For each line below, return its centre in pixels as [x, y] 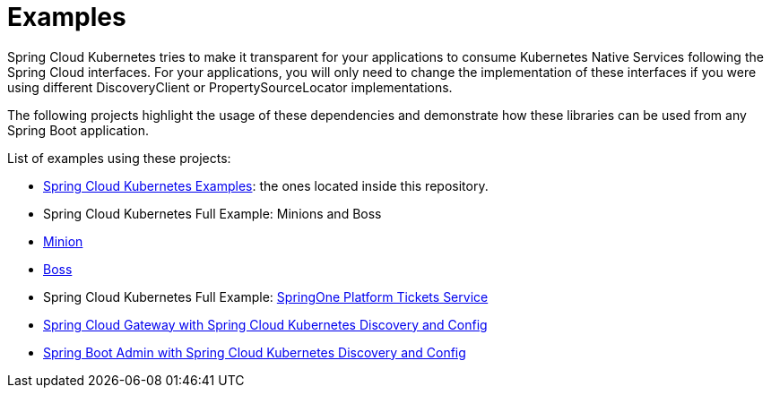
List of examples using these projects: [119, 158]
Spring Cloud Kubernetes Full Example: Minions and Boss [212, 213]
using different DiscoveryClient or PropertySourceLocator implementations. [230, 87]
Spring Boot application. [78, 130]
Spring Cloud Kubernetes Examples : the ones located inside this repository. [266, 185]
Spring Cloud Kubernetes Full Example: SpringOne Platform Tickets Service [266, 296]
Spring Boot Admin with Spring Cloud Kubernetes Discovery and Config [255, 352]
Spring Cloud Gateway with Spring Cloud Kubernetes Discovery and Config [265, 324]
